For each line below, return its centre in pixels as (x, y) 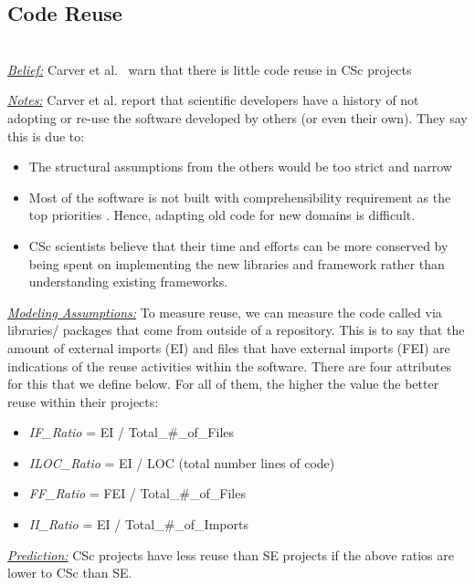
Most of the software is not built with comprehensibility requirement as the (240, 197)
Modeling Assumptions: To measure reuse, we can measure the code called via (225, 312)
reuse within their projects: (83, 401)
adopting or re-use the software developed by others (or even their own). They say (237, 117)
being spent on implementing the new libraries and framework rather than (237, 263)
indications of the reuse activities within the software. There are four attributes (229, 366)
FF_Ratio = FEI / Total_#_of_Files (137, 493)
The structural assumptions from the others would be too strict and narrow (240, 167)
